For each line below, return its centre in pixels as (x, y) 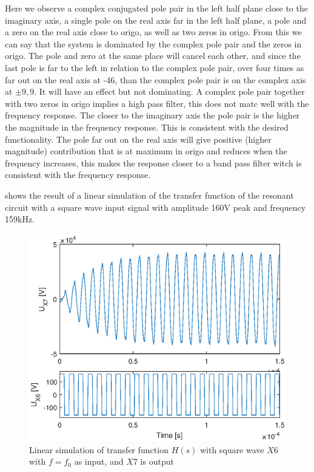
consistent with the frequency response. (78, 175)
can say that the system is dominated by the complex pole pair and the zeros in (153, 43)
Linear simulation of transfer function (99, 449)
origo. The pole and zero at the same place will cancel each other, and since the (153, 56)
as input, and (99, 461)
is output (157, 461)
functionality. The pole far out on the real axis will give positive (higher (138, 139)
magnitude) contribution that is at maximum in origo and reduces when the (146, 151)
